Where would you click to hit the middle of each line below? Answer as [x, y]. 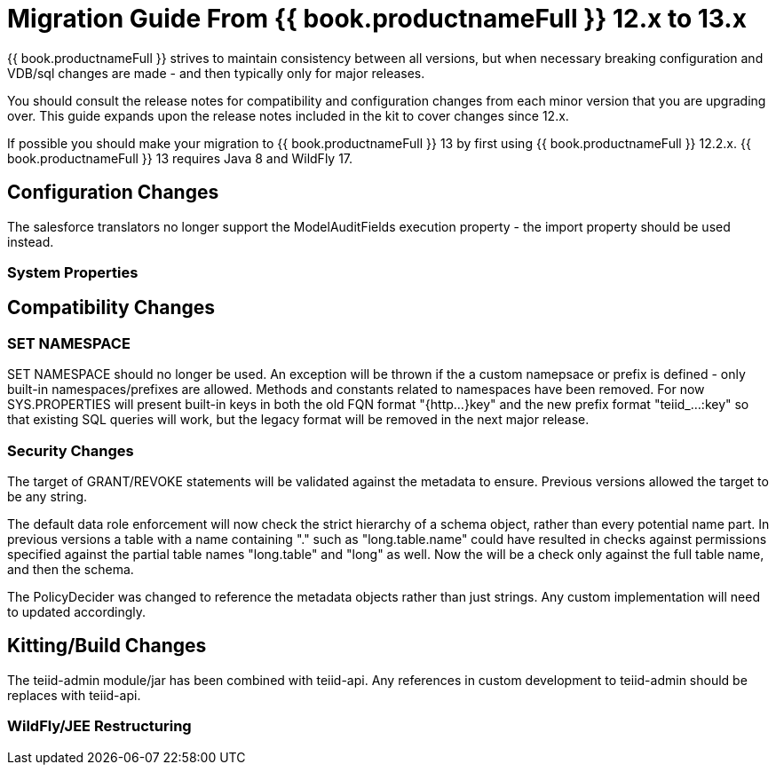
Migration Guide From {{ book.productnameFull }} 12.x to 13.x [377, 19]
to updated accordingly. [77, 611]
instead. [31, 241]
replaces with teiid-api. [74, 695]
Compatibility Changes [111, 308]
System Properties [73, 272]
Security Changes [71, 450]
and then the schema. [71, 569]
